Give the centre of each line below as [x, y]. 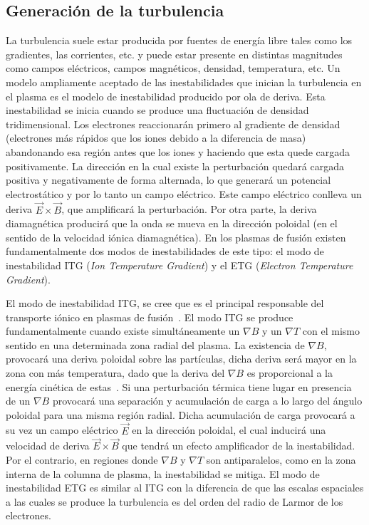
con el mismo [331, 331]
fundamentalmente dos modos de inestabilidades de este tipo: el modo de [165, 251]
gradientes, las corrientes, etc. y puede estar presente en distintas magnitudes [174, 54]
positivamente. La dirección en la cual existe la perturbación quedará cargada [175, 166]
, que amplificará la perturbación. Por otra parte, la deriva [189, 209]
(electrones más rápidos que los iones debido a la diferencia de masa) [156, 138]
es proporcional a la [290, 373]
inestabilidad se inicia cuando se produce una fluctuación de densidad [157, 110]
